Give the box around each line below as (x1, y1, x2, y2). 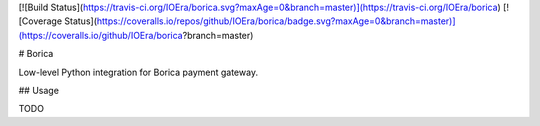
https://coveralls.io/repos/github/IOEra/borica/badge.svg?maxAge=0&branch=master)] (96, 15, 456, 27)
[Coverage (18, 15, 63, 27)
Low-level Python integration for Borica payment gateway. (18, 66, 259, 78)
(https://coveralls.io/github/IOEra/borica (18, 29, 184, 41)
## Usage (18, 84, 60, 96)
